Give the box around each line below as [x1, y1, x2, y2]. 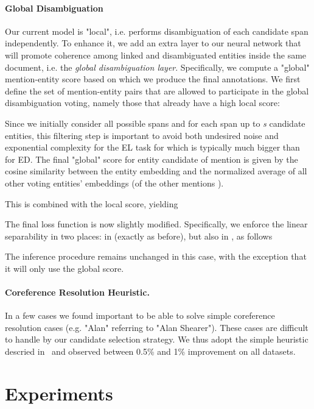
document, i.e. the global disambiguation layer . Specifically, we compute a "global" [5, 60, 310, 73]
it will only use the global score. [5, 261, 124, 274]
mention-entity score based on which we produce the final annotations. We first [5, 73, 301, 85]
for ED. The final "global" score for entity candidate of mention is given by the [5, 152, 298, 165]
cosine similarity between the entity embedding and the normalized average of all [5, 165, 307, 177]
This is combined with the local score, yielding [5, 197, 178, 210]
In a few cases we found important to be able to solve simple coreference [5, 309, 275, 322]
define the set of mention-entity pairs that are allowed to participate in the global [5, 84, 309, 97]
